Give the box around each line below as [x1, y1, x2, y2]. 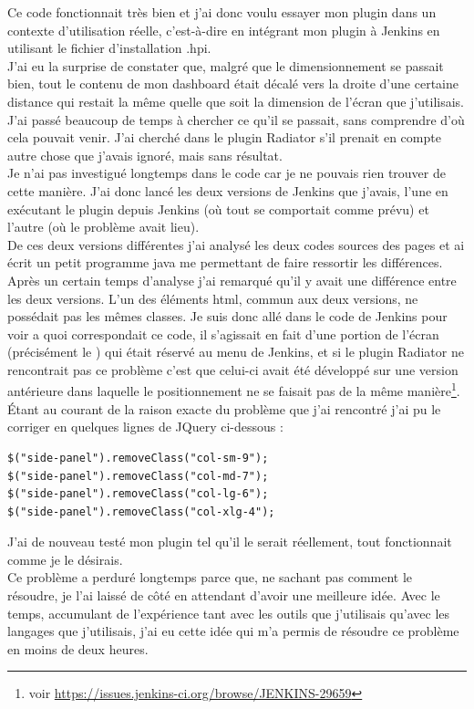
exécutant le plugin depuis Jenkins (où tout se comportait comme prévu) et [7, 199, 429, 218]
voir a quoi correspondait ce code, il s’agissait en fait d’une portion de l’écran [7, 324, 439, 343]
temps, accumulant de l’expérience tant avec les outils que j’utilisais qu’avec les [7, 603, 450, 622]
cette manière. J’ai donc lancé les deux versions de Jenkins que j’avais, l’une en [7, 181, 448, 200]
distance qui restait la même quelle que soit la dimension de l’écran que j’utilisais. [7, 91, 465, 110]
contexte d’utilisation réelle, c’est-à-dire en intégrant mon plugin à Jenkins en [7, 20, 440, 39]
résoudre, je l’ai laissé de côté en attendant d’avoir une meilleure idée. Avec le [7, 586, 440, 605]
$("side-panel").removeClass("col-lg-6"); [7, 487, 269, 501]
